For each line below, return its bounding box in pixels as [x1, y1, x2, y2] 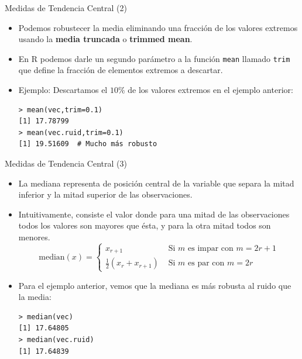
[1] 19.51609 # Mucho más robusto [18, 140, 157, 149]
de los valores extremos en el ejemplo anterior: [128, 84, 293, 96]
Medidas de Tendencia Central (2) [5, 2, 127, 13]
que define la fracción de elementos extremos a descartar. [18, 64, 223, 76]
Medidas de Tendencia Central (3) [5, 157, 127, 169]
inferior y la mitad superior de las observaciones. [18, 188, 193, 201]
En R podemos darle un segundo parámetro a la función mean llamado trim [18, 52, 290, 64]
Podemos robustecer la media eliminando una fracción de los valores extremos [18, 21, 298, 33]
